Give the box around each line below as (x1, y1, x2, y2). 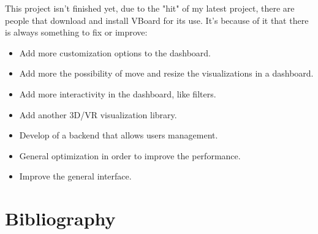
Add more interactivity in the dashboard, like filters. (19, 87, 216, 100)
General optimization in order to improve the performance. (19, 149, 241, 162)
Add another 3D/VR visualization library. (19, 108, 177, 121)
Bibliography (5, 206, 116, 231)
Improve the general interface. (19, 170, 132, 183)
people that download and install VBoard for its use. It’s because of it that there (5, 13, 309, 26)
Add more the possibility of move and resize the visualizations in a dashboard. (19, 67, 314, 80)
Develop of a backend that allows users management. (19, 129, 218, 142)
